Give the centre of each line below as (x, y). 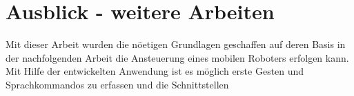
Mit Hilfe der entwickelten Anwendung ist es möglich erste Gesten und (155, 71)
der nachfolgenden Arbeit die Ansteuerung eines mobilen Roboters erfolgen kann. (177, 57)
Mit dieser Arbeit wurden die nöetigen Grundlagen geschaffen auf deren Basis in (176, 44)
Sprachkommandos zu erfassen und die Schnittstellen (117, 84)
